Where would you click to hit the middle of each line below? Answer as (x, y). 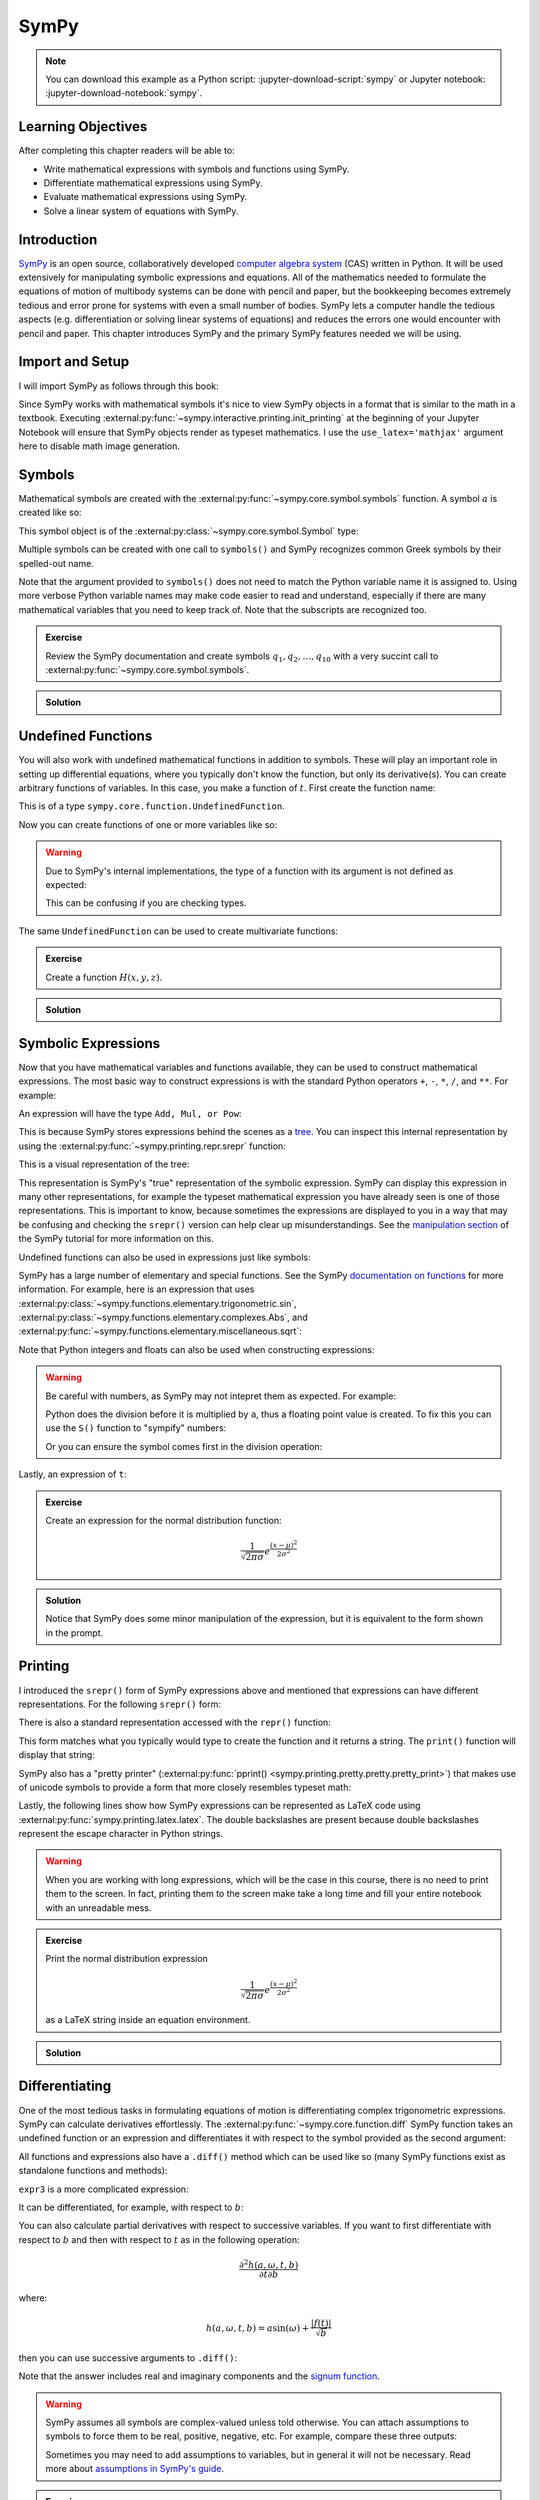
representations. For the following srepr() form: (120, 1704)
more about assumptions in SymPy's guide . (135, 2469)
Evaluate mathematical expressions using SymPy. (145, 197)
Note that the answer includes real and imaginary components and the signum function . (199, 2376)
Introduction (58, 239)
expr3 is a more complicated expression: (103, 2189)
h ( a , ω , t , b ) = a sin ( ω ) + (257, 2328)
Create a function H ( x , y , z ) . (104, 977)
